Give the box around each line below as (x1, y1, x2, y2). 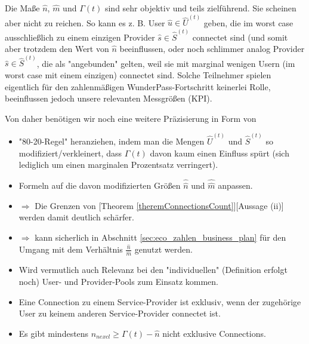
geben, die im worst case (203, 16, 293, 29)
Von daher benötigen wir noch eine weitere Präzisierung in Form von (5, 112, 257, 124)
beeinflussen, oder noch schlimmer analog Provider (119, 42, 305, 55)
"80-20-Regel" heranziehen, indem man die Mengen (18, 134, 205, 147)
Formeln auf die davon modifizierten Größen (18, 179, 181, 192)
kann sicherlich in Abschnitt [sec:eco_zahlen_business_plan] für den (35, 231, 286, 243)
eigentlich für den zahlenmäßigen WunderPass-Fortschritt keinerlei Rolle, (5, 80, 271, 93)
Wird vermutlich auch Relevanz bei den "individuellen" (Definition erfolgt (18, 263, 288, 276)
